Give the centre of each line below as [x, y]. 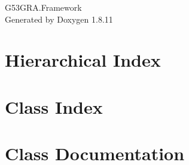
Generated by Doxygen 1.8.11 [59, 19]
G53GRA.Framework [43, 7]
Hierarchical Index [83, 60]
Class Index [54, 106]
